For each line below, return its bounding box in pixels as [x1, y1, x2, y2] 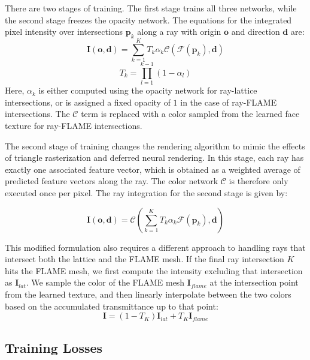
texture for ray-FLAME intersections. [5, 119, 142, 132]
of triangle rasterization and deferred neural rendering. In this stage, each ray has [5, 151, 304, 164]
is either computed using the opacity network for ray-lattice [38, 84, 257, 97]
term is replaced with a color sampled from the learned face [81, 107, 300, 120]
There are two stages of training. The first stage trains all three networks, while [5, 2, 297, 14]
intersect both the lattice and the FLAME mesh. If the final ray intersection [5, 253, 284, 265]
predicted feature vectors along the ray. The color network [5, 175, 218, 187]
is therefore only [229, 175, 288, 187]
